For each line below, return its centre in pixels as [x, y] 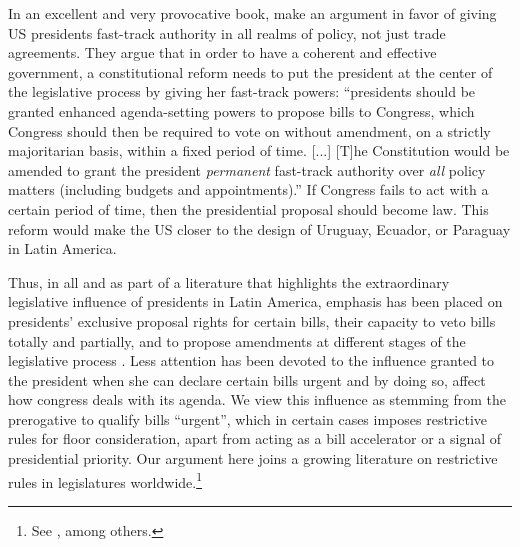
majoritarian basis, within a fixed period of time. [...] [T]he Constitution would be [259, 150]
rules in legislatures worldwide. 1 [105, 480]
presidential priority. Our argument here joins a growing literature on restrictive [253, 458]
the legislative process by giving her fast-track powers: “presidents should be [242, 91]
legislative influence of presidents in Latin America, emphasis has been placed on [255, 301]
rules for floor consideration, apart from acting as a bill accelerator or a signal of [255, 438]
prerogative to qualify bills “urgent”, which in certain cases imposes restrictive [248, 418]
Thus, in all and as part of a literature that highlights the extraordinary [229, 281]
